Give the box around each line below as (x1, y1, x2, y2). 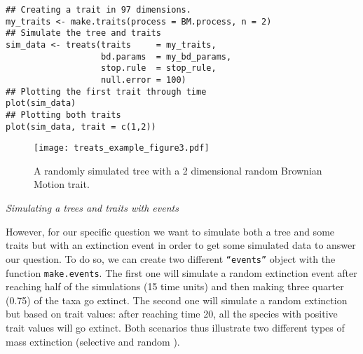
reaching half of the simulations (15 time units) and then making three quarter (6, 279, 344, 294)
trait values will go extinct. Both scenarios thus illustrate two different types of (6, 320, 345, 334)
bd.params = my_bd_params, (101, 51, 232, 62)
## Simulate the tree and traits (6, 28, 161, 39)
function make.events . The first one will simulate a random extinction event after (6, 265, 357, 280)
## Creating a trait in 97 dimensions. (6, 5, 191, 15)
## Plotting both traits (6, 109, 121, 120)
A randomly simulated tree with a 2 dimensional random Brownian (34, 163, 322, 177)
